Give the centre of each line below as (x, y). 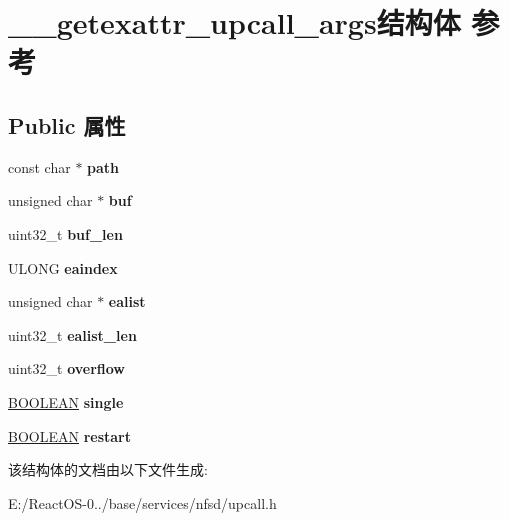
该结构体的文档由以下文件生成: (108, 469)
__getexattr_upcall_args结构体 (234, 22)
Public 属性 (67, 124)
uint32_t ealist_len (72, 334)
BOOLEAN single (66, 401)
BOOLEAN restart (70, 435)
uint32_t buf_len (65, 233)
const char (39, 166)
